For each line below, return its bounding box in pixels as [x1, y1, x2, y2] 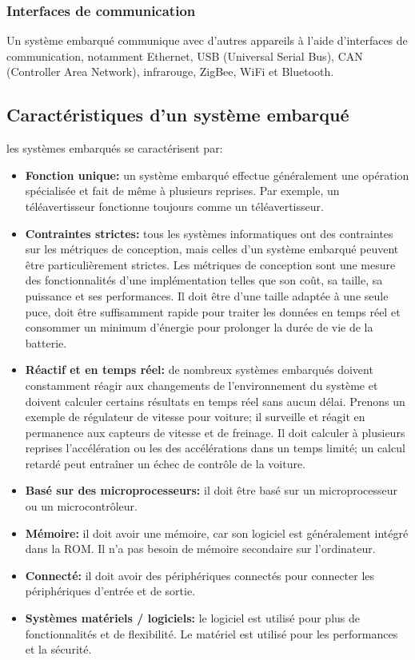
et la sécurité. [25, 641, 92, 658]
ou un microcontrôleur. [25, 498, 138, 515]
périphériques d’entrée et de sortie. [25, 582, 196, 599]
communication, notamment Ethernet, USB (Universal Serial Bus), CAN [6, 47, 363, 64]
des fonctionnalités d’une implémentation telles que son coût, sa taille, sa [25, 272, 383, 288]
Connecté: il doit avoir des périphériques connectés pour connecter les [25, 567, 375, 583]
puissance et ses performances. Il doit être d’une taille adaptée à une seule [25, 287, 389, 304]
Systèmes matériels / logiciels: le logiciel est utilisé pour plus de [25, 610, 360, 626]
